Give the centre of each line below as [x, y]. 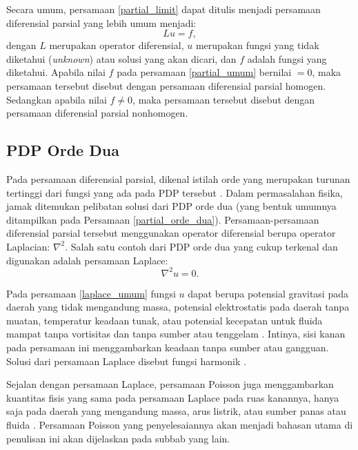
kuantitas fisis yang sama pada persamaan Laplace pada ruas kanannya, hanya [173, 397]
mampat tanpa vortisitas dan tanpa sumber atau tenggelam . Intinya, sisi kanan [176, 334]
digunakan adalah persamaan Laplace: [87, 260]
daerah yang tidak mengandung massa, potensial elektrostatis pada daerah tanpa [178, 307]
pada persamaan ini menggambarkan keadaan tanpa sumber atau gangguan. [168, 347]
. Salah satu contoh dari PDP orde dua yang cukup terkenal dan [201, 246]
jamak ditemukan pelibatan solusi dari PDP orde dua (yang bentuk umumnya [171, 206]
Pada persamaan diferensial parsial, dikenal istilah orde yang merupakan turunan [178, 178]
